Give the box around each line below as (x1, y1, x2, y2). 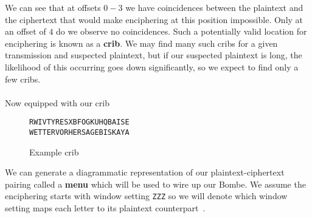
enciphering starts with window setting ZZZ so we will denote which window (5, 189, 288, 202)
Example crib (29, 145, 79, 158)
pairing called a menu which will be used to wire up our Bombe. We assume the (5, 177, 306, 190)
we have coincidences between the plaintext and (125, 1, 303, 13)
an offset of (5, 25, 46, 38)
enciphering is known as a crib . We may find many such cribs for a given (5, 36, 278, 49)
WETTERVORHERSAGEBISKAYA (29, 128, 130, 137)
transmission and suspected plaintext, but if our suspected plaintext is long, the (5, 49, 302, 61)
